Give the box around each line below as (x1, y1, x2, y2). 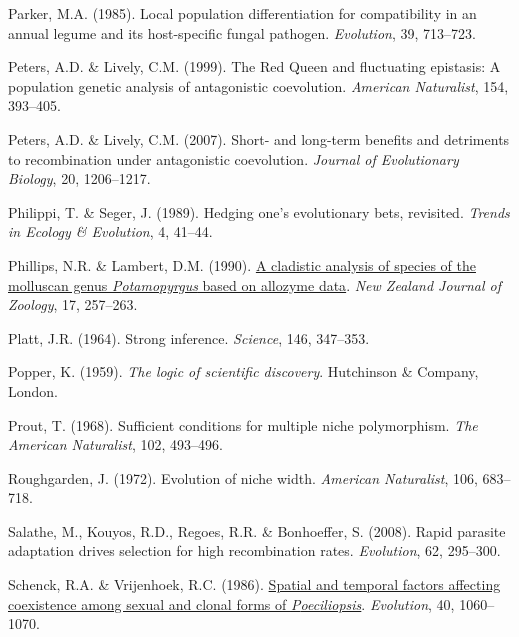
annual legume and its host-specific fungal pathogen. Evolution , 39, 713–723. (8, 22, 476, 43)
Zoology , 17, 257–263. (8, 294, 138, 315)
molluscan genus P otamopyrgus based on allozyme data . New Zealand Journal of (8, 274, 502, 295)
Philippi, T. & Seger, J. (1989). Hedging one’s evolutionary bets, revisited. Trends (8, 201, 510, 222)
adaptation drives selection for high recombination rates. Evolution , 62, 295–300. (8, 540, 501, 561)
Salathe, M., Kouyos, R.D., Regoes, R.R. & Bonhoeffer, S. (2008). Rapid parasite (8, 520, 506, 541)
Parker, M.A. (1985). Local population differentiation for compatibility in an (8, 3, 477, 23)
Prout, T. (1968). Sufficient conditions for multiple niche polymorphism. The (8, 414, 478, 435)
